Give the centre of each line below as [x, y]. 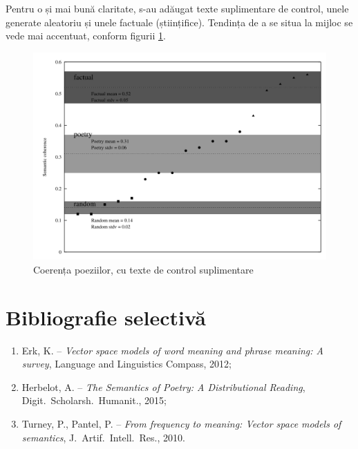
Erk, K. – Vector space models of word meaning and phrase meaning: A [173, 350]
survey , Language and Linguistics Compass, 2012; [127, 364]
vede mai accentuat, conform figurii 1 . [86, 36]
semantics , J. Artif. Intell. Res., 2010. [103, 437]
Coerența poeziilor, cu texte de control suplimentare [143, 269]
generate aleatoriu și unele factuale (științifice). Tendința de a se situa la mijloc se [179, 22]
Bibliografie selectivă [106, 317]
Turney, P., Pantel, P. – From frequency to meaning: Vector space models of [181, 424]
